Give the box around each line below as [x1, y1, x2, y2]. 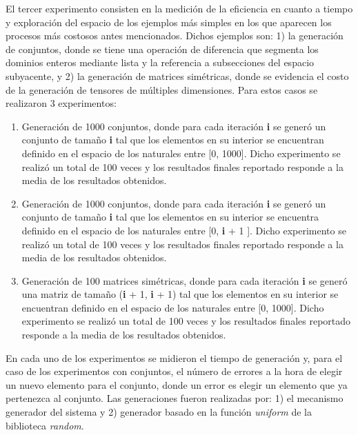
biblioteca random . [6, 418, 84, 432]
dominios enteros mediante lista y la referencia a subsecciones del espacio [6, 55, 315, 70]
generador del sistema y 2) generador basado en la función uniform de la [6, 405, 312, 419]
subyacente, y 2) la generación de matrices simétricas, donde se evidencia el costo [6, 68, 349, 83]
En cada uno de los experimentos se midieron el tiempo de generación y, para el [6, 350, 343, 365]
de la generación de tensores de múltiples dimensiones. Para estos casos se [6, 82, 318, 97]
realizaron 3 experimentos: [6, 96, 117, 110]
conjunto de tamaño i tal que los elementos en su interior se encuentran [21, 132, 324, 147]
